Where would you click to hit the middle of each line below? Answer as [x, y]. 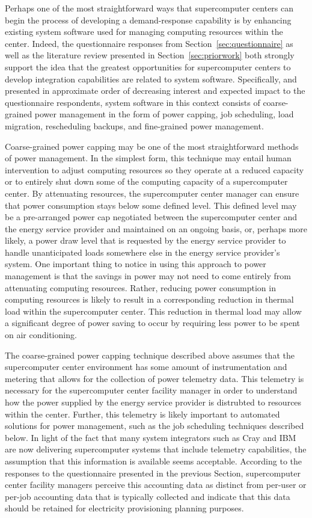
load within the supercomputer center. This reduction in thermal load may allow [153, 311]
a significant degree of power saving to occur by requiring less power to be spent [152, 323]
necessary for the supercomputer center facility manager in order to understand [151, 390]
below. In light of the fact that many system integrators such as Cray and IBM [151, 437]
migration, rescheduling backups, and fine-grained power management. [134, 125]
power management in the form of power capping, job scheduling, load [164, 114]
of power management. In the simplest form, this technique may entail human [148, 158]
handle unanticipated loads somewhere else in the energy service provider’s [142, 252]
